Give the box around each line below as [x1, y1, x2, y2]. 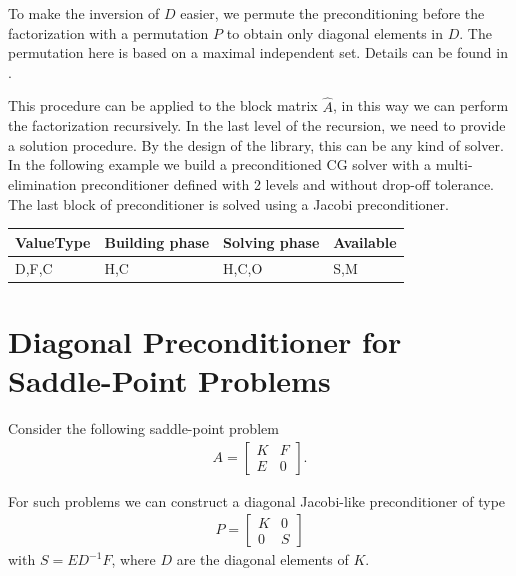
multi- [435, 154, 473, 175]
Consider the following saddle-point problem [8, 417, 279, 438]
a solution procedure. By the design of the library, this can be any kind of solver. [8, 134, 504, 155]
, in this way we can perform [332, 95, 509, 116]
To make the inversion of [8, 3, 160, 23]
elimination [8, 173, 77, 194]
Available [333, 231, 397, 252]
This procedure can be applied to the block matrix [8, 95, 318, 116]
